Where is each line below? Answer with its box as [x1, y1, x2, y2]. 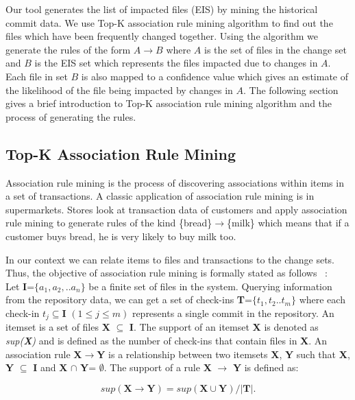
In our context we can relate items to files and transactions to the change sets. [5, 252, 335, 266]
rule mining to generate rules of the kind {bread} [5, 215, 212, 230]
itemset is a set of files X [5, 320, 110, 334]
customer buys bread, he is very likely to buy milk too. [5, 228, 236, 243]
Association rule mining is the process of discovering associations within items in [5, 175, 344, 189]
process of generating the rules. [5, 109, 136, 123]
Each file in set [5, 69, 68, 83]
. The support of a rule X [103, 360, 212, 375]
